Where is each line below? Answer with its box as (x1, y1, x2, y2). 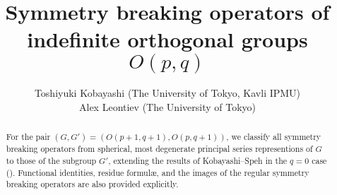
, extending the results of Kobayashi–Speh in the (108, 154, 288, 166)
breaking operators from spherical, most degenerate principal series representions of (6, 143, 313, 155)
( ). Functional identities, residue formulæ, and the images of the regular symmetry (6, 166, 309, 178)
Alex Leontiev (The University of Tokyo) (79, 99, 256, 114)
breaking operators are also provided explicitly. (6, 178, 179, 190)
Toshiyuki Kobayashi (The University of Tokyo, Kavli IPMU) (34, 85, 301, 100)
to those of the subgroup (6, 154, 97, 166)
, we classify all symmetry (226, 131, 321, 143)
